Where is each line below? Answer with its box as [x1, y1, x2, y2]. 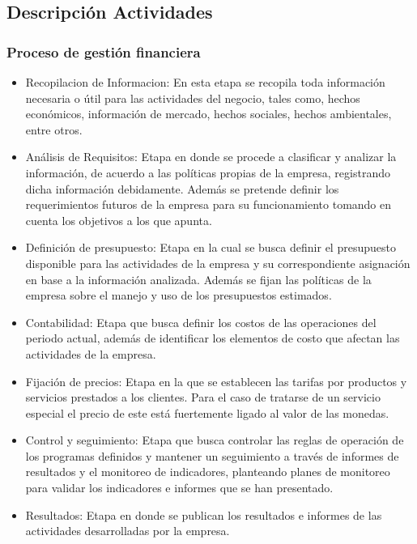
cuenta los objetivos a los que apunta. [25, 211, 212, 228]
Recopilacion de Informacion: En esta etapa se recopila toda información [25, 74, 385, 90]
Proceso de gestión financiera [6, 41, 201, 62]
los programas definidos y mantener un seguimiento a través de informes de [25, 447, 399, 464]
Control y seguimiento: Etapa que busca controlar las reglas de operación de [25, 431, 404, 448]
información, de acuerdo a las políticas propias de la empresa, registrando [25, 164, 390, 181]
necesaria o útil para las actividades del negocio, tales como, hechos [25, 89, 360, 106]
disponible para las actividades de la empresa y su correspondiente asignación [25, 254, 411, 271]
